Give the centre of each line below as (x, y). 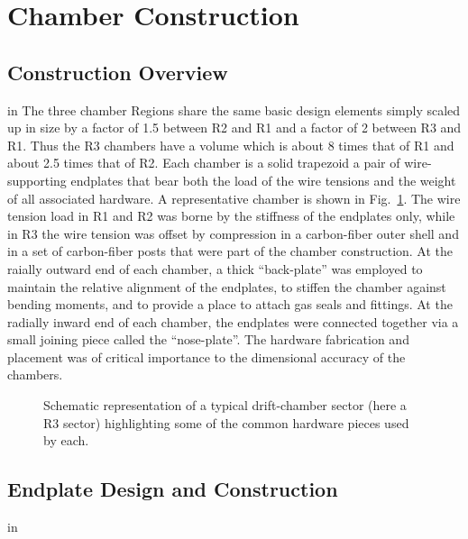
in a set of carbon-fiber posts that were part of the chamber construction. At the (230, 251)
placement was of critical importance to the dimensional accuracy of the (206, 356)
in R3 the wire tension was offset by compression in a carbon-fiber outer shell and (233, 233)
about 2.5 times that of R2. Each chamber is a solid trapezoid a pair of (204, 163)
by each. (66, 440)
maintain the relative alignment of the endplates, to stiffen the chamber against (227, 286)
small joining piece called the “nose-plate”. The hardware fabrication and (208, 339)
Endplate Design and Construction (173, 489)
